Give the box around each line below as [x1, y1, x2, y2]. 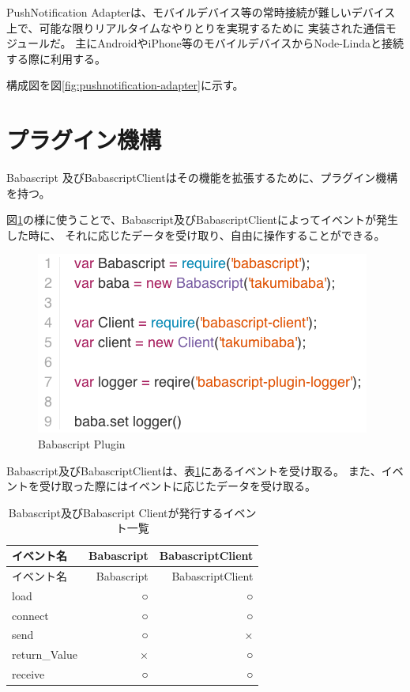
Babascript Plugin [38, 436, 126, 452]
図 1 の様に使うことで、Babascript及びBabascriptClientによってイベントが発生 [6, 211, 398, 228]
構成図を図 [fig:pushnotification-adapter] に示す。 [6, 77, 244, 93]
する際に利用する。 [6, 50, 106, 66]
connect [12, 607, 49, 623]
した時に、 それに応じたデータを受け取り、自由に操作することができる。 [6, 226, 386, 243]
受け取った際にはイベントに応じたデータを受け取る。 [39, 478, 316, 494]
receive [12, 666, 45, 683]
